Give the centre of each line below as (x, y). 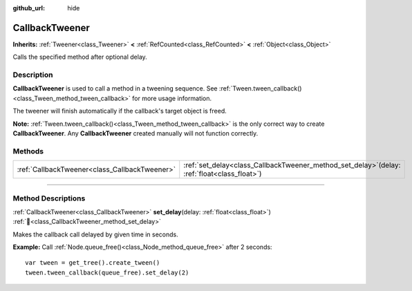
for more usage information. (172, 98)
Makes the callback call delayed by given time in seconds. (96, 234)
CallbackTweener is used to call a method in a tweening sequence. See (115, 88)
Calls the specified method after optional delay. (80, 57)
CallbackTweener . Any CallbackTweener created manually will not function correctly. (135, 133)
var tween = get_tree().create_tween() (93, 263)
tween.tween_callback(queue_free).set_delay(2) (107, 272)
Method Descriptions (49, 198)
